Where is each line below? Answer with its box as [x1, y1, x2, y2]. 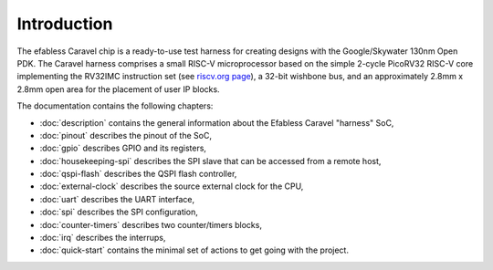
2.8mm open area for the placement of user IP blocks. [16, 83, 220, 95]
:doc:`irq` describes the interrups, [39, 233, 166, 244]
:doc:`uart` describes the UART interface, [39, 193, 195, 204]
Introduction [16, 14, 113, 34]
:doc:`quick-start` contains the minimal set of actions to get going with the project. [39, 244, 349, 255]
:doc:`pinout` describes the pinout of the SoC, [39, 130, 212, 140]
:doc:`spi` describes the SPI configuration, [39, 206, 198, 218]
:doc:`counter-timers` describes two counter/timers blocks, [39, 219, 262, 230]
